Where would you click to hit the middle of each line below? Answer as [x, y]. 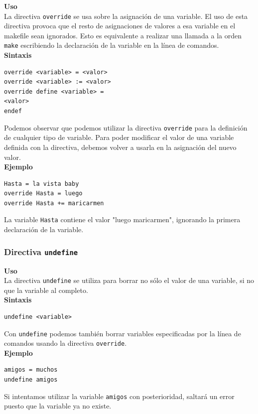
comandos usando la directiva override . [65, 343]
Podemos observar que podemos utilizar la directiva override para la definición [126, 127]
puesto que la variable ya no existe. [58, 406]
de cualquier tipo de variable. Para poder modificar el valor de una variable [119, 137]
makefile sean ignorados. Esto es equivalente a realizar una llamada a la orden [123, 35]
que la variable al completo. [46, 290]
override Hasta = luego [43, 194]
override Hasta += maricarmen [54, 203]
